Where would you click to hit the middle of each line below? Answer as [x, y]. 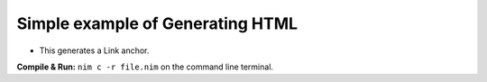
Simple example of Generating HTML [157, 23]
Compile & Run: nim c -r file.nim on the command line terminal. [145, 67]
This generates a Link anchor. [94, 50]
